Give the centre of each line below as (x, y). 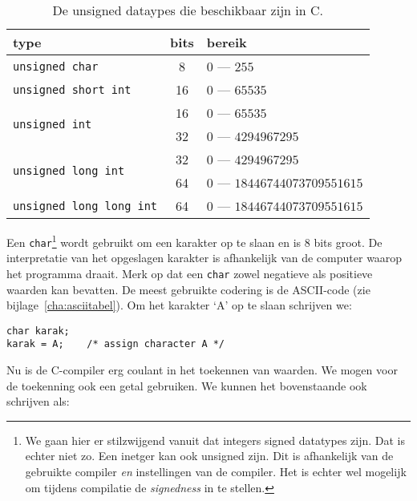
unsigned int (53, 124)
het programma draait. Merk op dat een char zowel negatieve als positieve (190, 273)
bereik (227, 42)
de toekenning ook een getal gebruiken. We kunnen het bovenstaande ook (187, 385)
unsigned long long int (85, 206)
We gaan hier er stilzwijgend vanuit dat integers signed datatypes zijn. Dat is (215, 440)
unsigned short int (72, 89)
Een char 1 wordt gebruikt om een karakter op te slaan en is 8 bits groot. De (194, 241)
